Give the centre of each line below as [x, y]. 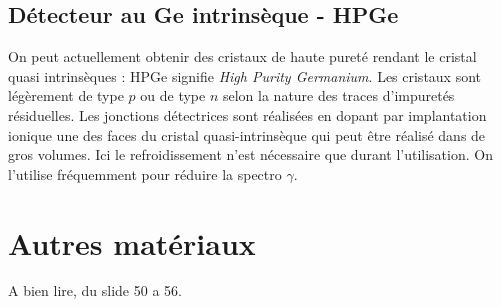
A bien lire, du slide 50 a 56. [95, 290]
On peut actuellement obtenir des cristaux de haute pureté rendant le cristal [242, 56]
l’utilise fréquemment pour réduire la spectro [145, 173]
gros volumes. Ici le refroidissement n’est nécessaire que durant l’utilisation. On [250, 154]
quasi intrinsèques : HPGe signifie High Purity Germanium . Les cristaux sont [245, 75]
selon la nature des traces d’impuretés [338, 95]
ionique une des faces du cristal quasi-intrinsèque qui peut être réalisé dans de [247, 134]
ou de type [173, 95]
